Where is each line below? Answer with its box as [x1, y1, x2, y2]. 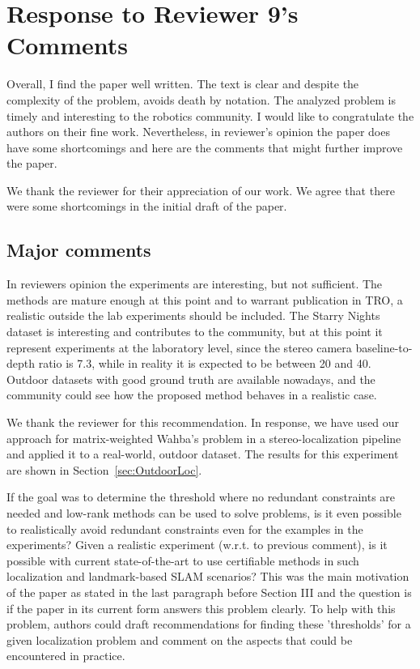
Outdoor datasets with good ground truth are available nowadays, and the [6, 370, 375, 387]
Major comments [6, 237, 151, 262]
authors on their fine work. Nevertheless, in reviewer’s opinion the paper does [6, 123, 390, 140]
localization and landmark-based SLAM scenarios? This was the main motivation [6, 568, 409, 585]
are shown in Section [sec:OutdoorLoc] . [6, 461, 202, 478]
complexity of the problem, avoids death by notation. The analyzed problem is [6, 91, 396, 108]
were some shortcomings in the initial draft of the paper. [6, 198, 287, 215]
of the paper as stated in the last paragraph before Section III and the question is [6, 583, 412, 600]
